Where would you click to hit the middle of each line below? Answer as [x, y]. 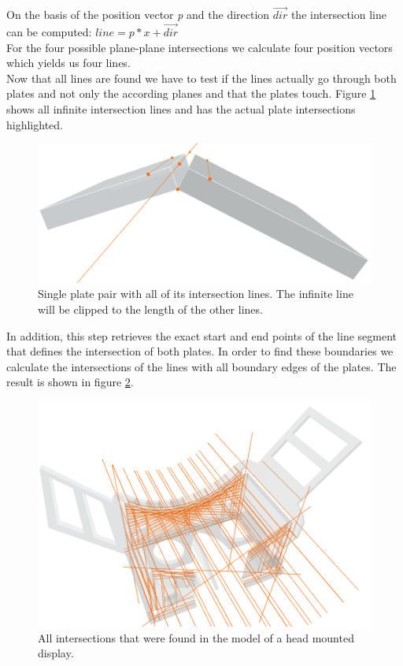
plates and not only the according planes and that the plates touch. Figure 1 [191, 93]
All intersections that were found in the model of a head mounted [196, 637]
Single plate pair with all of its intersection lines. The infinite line [196, 294]
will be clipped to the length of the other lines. [150, 309]
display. [56, 653]
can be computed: [49, 32]
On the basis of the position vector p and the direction [138, 15]
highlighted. [35, 124]
